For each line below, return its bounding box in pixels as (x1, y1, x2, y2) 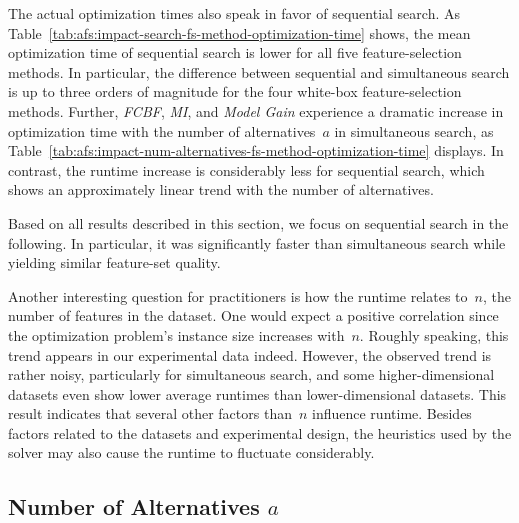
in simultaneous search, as (334, 120, 494, 141)
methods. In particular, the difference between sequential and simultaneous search (8, 61, 510, 82)
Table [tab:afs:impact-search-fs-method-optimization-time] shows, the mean (8, 22, 471, 43)
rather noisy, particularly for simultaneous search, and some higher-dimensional (8, 364, 495, 385)
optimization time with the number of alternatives (8, 120, 316, 141)
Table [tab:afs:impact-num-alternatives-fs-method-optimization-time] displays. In (8, 140, 504, 161)
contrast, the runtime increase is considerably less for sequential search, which (8, 159, 485, 180)
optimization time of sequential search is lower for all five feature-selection (8, 42, 462, 63)
